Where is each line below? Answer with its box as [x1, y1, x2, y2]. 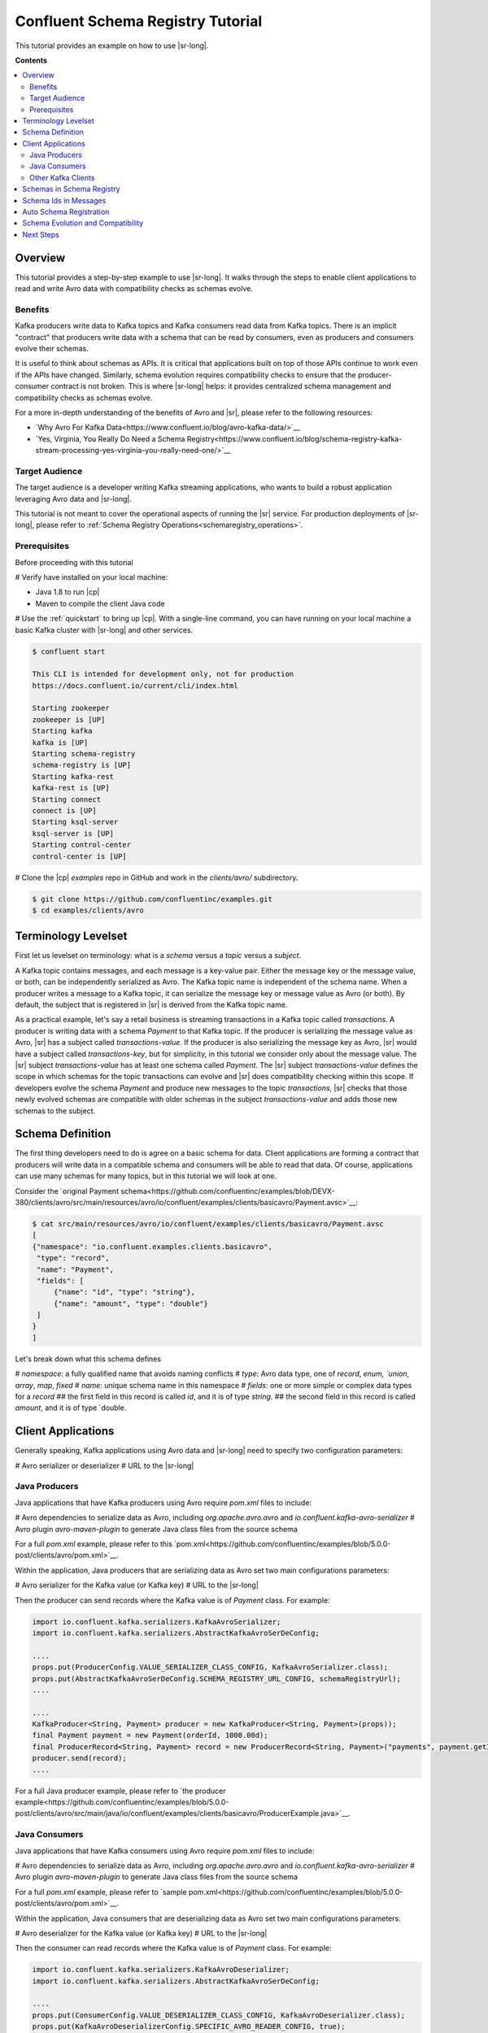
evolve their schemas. [15, 344, 89, 354]
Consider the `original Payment [15, 1186, 120, 1195]
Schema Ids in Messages [22, 195, 107, 205]
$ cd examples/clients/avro [32, 905, 144, 915]
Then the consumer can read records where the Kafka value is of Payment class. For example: [15, 1944, 332, 1953]
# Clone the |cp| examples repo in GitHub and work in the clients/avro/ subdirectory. [15, 873, 298, 882]
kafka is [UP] [32, 738, 89, 747]
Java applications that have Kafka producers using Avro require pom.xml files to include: [15, 1497, 312, 1508]
